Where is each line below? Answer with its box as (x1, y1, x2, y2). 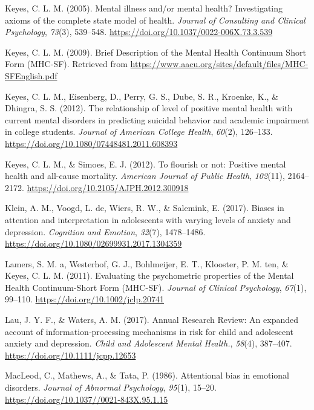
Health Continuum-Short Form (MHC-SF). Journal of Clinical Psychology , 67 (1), (5, 281, 307, 293)
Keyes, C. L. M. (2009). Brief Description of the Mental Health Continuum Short (5, 45, 306, 58)
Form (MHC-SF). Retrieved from (5, 57, 128, 70)
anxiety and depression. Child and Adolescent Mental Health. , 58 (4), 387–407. (5, 337, 292, 350)
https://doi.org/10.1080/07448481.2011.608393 (5, 137, 178, 149)
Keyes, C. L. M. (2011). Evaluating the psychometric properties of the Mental (5, 269, 294, 282)
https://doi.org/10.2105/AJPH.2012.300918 (27, 181, 189, 194)
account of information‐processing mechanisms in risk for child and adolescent (5, 325, 294, 337)
